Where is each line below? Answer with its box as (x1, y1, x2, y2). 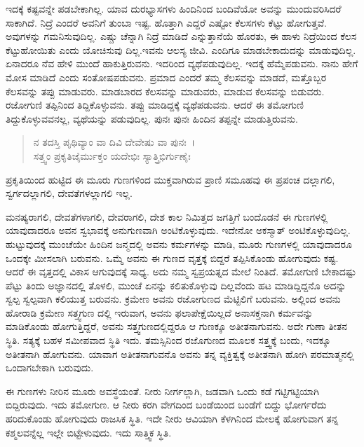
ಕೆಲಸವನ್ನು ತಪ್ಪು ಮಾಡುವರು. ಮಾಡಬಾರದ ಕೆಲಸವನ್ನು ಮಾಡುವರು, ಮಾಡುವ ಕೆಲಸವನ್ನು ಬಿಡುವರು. (6, 83, 325, 98)
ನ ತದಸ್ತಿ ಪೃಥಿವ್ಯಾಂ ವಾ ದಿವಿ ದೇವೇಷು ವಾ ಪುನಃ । (33, 135, 196, 149)
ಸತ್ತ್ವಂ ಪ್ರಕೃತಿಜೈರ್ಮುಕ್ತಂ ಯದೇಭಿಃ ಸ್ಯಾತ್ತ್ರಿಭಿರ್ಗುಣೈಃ (33, 148, 191, 163)
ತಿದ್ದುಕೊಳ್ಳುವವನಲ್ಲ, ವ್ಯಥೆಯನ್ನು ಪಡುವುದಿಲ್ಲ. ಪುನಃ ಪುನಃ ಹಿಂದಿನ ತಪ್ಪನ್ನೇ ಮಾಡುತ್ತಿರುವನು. (6, 111, 298, 125)
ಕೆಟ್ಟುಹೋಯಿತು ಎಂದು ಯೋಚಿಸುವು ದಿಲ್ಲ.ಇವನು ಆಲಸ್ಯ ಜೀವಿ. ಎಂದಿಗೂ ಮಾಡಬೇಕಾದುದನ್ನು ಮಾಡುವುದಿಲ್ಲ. (6, 42, 356, 57)
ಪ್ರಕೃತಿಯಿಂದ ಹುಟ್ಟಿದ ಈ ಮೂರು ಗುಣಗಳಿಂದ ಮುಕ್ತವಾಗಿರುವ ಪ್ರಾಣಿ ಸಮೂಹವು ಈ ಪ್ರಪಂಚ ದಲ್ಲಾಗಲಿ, (6, 172, 335, 186)
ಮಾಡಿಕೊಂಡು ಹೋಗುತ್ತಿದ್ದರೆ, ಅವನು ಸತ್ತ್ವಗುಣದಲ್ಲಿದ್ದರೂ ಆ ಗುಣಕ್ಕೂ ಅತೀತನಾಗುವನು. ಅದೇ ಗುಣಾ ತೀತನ (6, 319, 347, 333)
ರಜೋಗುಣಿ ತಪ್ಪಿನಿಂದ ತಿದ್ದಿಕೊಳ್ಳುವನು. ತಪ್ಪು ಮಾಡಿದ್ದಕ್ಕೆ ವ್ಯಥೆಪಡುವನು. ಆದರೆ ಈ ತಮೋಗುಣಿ (6, 97, 304, 112)
